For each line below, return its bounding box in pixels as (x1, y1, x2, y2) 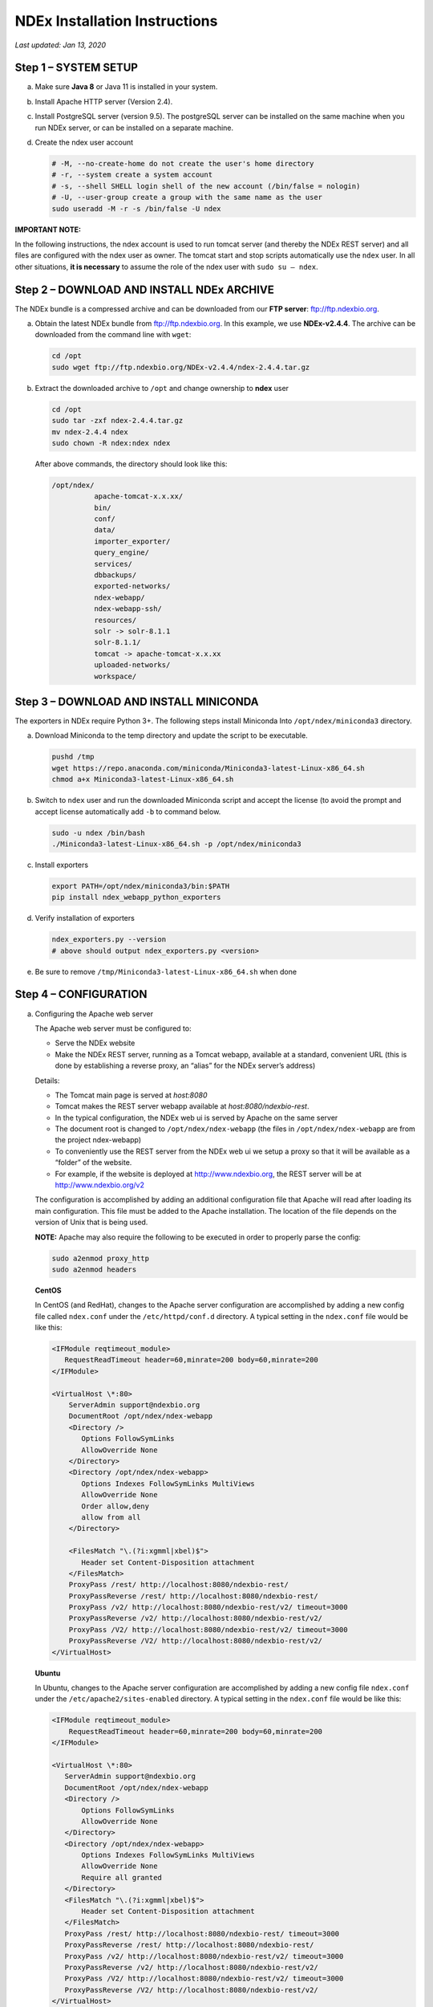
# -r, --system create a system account (51, 170, 212, 180)
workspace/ (93, 671, 137, 681)
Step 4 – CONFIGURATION (14, 987, 148, 1001)
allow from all (81, 1512, 141, 1521)
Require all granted (81, 1873, 162, 1882)
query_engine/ (93, 548, 150, 557)
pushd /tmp (51, 752, 95, 762)
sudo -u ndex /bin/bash (51, 828, 146, 837)
